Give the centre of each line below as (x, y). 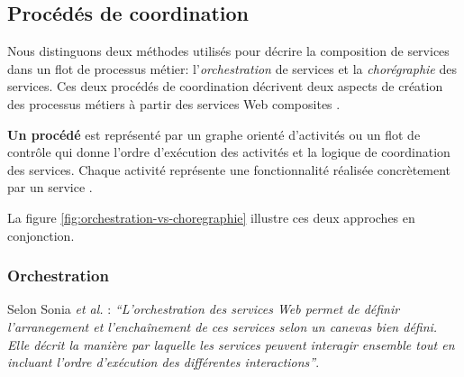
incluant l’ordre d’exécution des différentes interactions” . (164, 362)
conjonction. (41, 235)
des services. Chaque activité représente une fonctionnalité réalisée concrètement (229, 169)
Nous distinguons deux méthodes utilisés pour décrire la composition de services (228, 51)
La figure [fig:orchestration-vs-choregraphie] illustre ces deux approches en (211, 217)
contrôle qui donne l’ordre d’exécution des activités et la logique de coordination (229, 152)
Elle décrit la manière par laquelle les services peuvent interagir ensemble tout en (231, 344)
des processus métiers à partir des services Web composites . (174, 103)
